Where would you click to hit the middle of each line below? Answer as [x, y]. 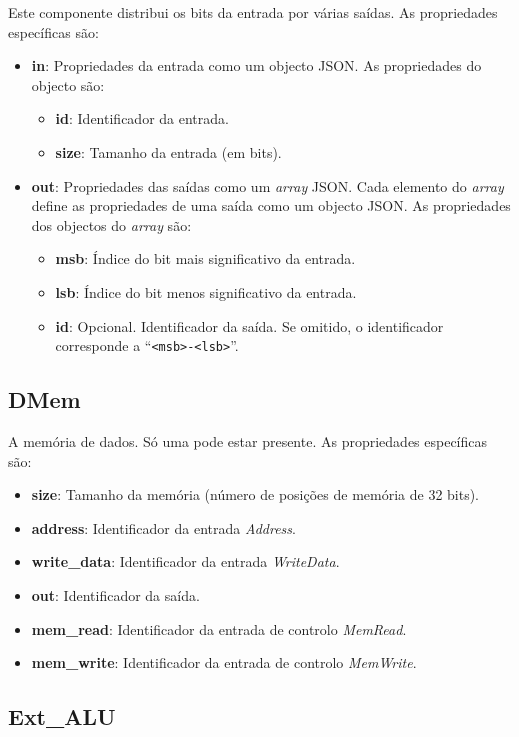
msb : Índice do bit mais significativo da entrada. [205, 258]
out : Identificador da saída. [115, 594]
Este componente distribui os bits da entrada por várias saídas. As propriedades [253, 12]
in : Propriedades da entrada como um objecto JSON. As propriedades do [256, 65]
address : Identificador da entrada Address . [163, 527]
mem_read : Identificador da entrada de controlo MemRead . [219, 628]
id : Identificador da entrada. [142, 118]
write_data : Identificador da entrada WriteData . [185, 561]
